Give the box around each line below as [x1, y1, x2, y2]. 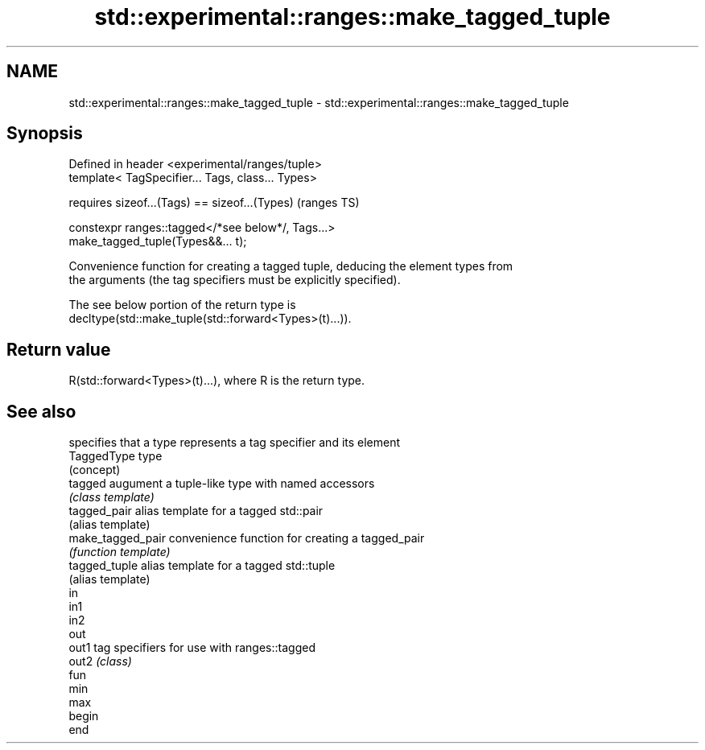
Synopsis [6, 123, 83, 144]
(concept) [68, 463, 121, 477]
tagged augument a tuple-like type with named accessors [68, 476, 375, 491]
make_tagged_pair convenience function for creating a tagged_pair [68, 531, 425, 546]
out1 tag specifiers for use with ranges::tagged [68, 641, 315, 655]
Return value [6, 339, 111, 360]
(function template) [68, 545, 171, 559]
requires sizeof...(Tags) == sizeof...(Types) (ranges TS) [68, 196, 360, 210]
